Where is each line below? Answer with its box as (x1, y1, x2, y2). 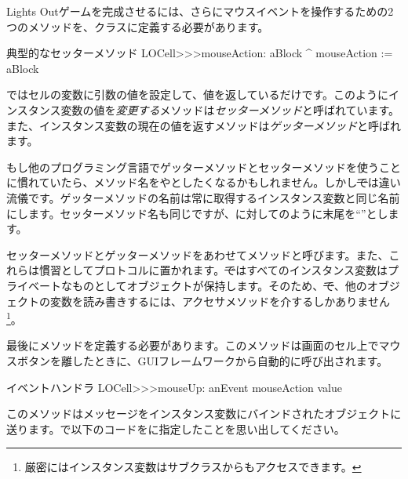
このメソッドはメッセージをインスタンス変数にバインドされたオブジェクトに (6, 405, 402, 422)
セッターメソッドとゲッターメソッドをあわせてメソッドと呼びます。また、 (6, 246, 389, 263)
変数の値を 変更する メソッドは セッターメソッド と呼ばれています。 (60, 101, 400, 118)
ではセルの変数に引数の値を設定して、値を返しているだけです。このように (6, 86, 389, 103)
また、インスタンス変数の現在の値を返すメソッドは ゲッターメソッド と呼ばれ (6, 117, 401, 133)
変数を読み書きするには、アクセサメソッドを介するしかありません (49, 292, 390, 309)
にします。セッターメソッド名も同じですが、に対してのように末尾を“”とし (6, 205, 388, 221)
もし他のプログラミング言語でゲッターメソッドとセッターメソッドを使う (6, 158, 379, 175)
